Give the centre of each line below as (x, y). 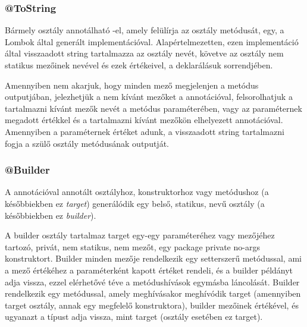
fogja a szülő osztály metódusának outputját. (87, 143)
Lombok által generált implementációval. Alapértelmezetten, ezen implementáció (152, 41)
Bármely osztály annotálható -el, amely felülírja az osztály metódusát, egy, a (145, 30)
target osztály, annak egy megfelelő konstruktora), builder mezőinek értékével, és (152, 305)
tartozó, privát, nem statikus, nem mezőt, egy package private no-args (132, 246)
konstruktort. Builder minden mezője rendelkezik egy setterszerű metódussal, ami (153, 258)
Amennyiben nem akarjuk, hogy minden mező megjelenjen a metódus (132, 85)
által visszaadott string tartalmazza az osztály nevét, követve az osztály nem (144, 53)
